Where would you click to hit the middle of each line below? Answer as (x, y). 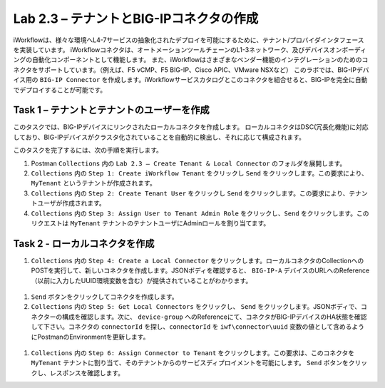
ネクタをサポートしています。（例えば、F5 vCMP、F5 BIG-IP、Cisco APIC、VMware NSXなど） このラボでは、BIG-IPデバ (191, 70)
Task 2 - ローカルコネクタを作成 (84, 244)
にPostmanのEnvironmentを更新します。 (90, 337)
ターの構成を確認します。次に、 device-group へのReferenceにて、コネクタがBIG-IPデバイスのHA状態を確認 (205, 317)
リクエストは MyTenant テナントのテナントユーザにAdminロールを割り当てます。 (150, 223)
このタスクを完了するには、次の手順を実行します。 (88, 150)
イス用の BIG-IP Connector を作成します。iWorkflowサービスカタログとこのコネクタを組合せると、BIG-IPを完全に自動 (190, 80)
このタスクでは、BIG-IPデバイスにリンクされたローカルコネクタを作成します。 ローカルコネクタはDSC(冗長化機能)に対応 (191, 127)
